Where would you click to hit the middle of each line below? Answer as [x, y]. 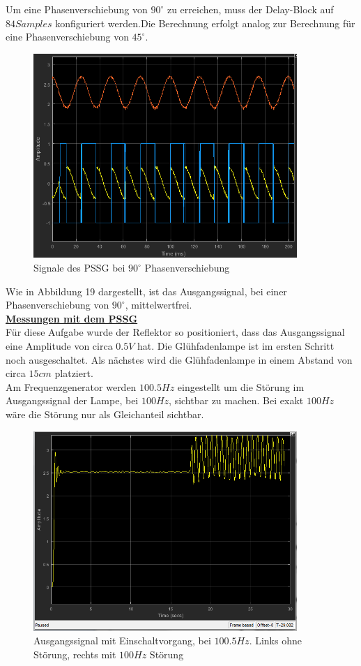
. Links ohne [275, 641]
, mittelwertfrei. [159, 305]
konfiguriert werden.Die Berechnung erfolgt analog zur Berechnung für [205, 23]
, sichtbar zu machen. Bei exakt [236, 400]
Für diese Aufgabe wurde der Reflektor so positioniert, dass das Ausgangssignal [175, 332]
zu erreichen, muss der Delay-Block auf [250, 9]
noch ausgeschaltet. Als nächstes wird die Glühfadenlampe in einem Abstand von [179, 359]
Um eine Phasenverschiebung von [77, 9]
